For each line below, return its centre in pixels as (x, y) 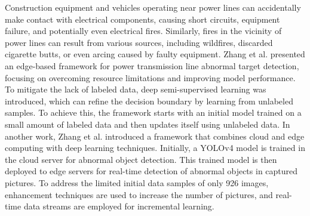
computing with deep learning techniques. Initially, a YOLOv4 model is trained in (155, 148)
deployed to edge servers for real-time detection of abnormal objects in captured (151, 171)
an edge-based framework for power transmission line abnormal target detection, (152, 65)
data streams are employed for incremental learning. (119, 206)
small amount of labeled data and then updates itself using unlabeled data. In (148, 124)
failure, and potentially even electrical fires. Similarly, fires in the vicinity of (143, 31)
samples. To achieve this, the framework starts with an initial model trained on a (153, 112)
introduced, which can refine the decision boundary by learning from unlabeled (149, 101)
